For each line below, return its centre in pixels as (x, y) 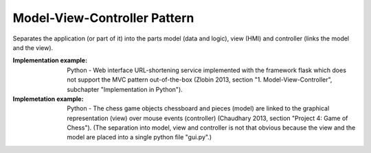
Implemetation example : (48, 99)
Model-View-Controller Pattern (103, 18)
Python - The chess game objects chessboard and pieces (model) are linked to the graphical (198, 108)
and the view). (33, 47)
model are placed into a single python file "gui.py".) (139, 137)
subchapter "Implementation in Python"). (125, 89)
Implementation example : (50, 60)
